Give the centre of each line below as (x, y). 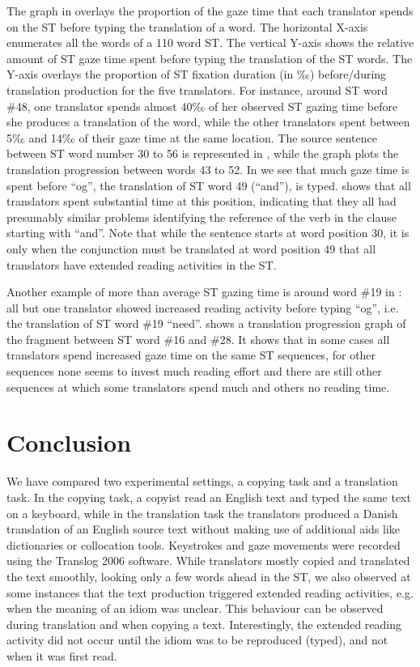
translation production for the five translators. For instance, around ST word (197, 89)
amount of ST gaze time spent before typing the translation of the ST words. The (210, 58)
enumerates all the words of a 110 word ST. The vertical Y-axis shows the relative (210, 42)
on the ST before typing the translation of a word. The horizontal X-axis (187, 26)
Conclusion (69, 442)
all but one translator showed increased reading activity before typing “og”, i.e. (203, 307)
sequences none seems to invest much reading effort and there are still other (194, 371)
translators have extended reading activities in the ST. (142, 264)
